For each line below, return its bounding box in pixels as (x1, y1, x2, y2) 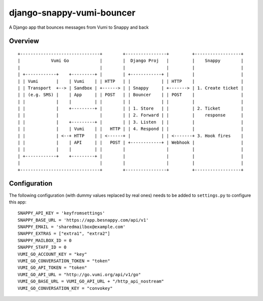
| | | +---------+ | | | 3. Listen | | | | (18, 119, 244, 125)
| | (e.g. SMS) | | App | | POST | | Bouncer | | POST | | (18, 92, 244, 97)
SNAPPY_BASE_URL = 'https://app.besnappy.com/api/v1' (18, 217, 149, 223)
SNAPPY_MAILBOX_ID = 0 (18, 238, 72, 243)
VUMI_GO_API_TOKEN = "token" (18, 265, 87, 270)
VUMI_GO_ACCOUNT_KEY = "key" (18, 251, 87, 257)
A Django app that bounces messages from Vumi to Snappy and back (9, 24, 149, 30)
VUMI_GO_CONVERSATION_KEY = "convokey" (18, 285, 113, 291)
